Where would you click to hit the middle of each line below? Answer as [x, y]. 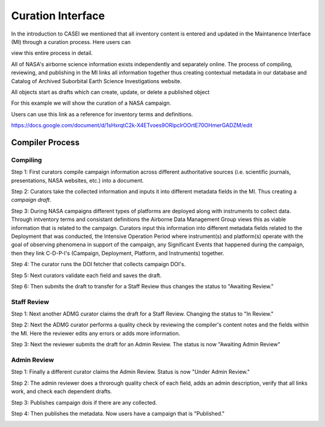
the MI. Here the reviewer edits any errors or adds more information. [96, 333]
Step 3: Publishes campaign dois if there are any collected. [84, 402]
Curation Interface [58, 16]
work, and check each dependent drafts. [62, 391]
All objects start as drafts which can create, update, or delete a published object [110, 92]
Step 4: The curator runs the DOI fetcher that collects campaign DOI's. [98, 264]
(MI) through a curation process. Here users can [71, 42]
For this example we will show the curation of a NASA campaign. [91, 103]
